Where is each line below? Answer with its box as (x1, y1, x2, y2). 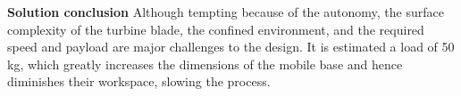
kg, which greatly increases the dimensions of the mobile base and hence (7, 54, 403, 73)
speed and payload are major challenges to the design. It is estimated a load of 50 (7, 37, 455, 56)
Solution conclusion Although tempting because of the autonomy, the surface (7, 3, 444, 20)
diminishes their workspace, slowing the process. (7, 72, 271, 91)
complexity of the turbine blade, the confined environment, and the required (7, 20, 424, 38)
